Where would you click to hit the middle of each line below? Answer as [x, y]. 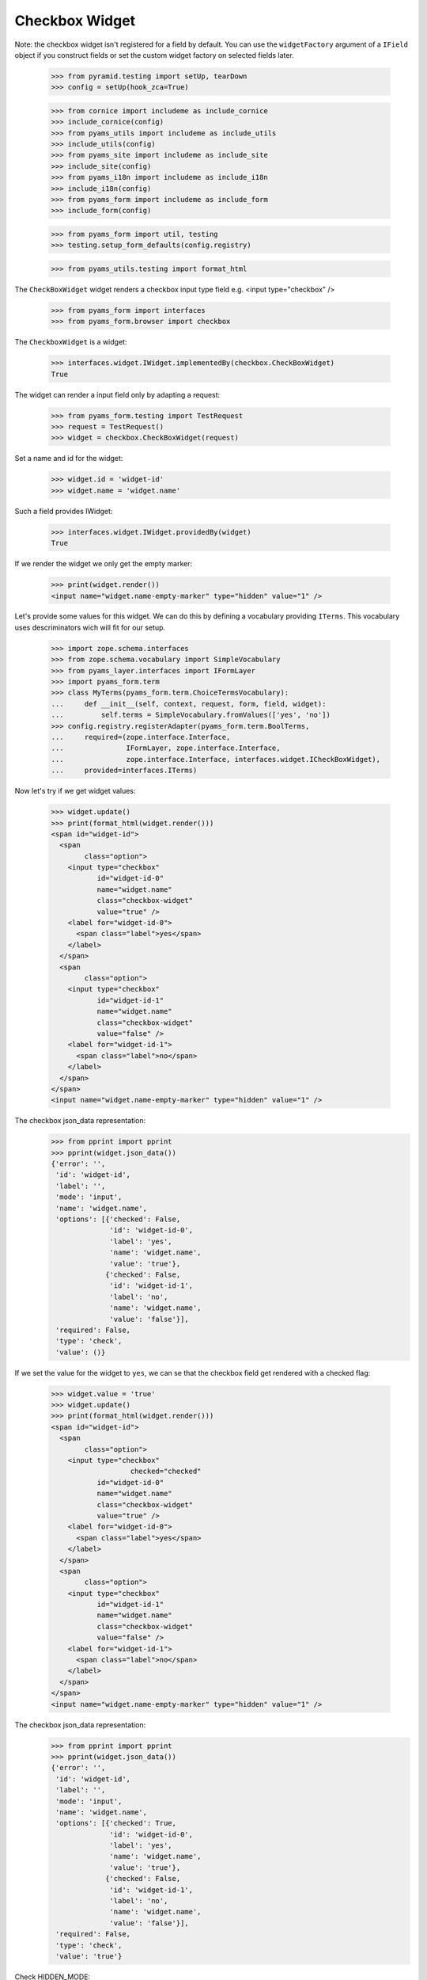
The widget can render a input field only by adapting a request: [117, 394]
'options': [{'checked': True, [116, 1823]
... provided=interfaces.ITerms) [124, 771]
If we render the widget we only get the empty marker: [104, 564]
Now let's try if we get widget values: [75, 791]
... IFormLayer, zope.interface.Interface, [166, 748]
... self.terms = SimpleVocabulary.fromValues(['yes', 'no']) [191, 715]
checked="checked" [166, 1472]
